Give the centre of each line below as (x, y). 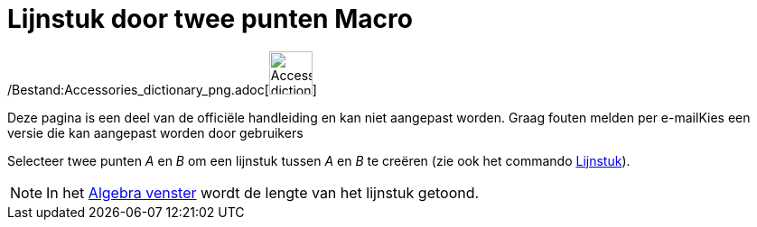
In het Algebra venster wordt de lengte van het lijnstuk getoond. (263, 192)
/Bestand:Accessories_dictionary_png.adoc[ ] (162, 89)
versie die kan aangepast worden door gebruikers (155, 132)
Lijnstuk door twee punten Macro (210, 19)
